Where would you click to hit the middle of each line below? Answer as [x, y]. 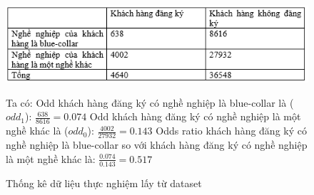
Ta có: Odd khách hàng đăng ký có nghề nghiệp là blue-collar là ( [150, 102]
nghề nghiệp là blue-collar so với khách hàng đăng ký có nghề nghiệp [157, 145]
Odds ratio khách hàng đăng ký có [231, 131]
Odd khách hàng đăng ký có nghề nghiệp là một [195, 116]
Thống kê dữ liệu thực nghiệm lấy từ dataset [104, 183]
